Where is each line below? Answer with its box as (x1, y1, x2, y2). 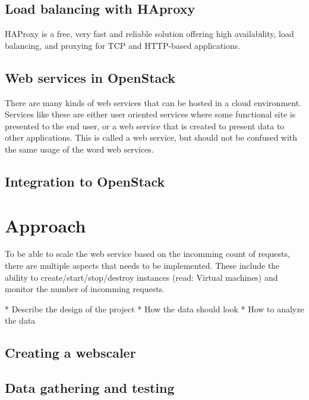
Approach (5, 213, 86, 237)
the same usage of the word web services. (5, 142, 154, 155)
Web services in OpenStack (5, 68, 176, 86)
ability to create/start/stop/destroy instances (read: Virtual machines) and (5, 271, 278, 283)
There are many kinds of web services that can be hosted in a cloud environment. (5, 96, 301, 108)
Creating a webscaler (5, 343, 136, 362)
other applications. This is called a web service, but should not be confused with (5, 131, 298, 144)
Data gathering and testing (5, 379, 175, 397)
